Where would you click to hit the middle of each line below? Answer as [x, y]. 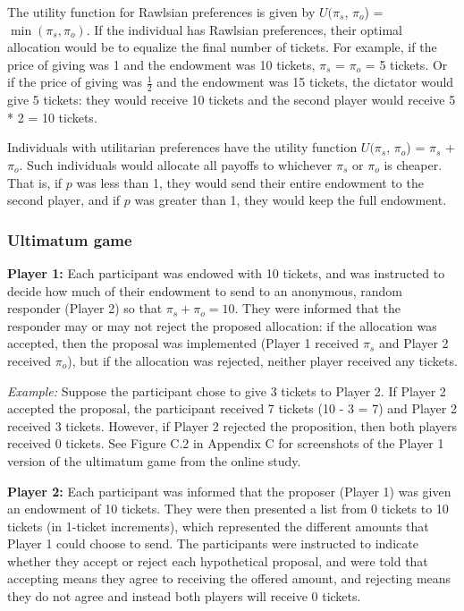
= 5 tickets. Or [406, 64]
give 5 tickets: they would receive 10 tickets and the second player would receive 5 [232, 100]
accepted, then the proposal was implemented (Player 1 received [183, 343]
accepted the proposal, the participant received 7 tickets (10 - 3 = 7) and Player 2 [232, 408]
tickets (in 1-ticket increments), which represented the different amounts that [218, 526]
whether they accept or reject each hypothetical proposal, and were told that [218, 560]
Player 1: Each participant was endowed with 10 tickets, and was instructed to [226, 272]
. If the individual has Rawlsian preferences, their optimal [244, 29]
